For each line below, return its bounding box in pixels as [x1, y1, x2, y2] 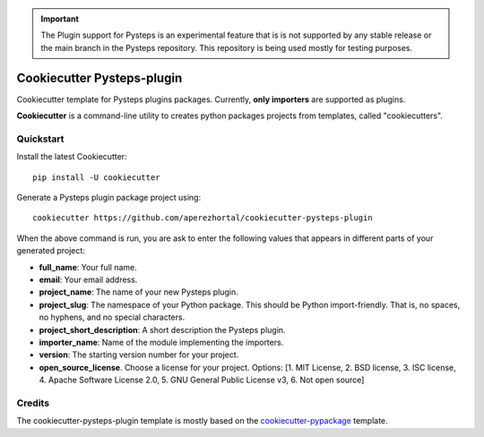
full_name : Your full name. [39, 261, 138, 272]
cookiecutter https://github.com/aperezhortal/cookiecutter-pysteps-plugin [32, 213, 373, 223]
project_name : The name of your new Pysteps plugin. [39, 287, 239, 297]
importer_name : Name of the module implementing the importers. [39, 337, 284, 347]
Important [40, 13, 80, 24]
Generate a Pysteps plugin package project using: [16, 193, 202, 202]
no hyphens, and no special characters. [39, 312, 186, 322]
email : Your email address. [39, 274, 138, 285]
